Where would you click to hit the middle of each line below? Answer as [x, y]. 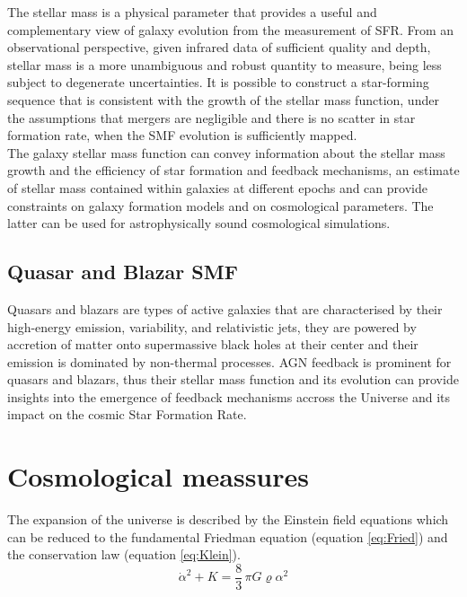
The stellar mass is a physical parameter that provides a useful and [192, 12]
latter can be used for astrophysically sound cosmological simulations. [199, 223]
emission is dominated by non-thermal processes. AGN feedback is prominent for [229, 361]
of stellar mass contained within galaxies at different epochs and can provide [217, 187]
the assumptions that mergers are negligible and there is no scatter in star [211, 117]
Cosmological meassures [158, 476]
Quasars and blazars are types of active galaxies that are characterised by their [225, 308]
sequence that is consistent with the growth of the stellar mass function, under [223, 99]
